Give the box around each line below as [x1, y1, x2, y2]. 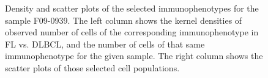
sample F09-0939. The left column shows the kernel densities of [5, 13, 242, 26]
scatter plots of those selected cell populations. [5, 61, 180, 74]
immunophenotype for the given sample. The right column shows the [5, 49, 263, 62]
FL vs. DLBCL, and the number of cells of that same [5, 37, 205, 50]
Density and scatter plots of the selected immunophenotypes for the [5, 2, 259, 14]
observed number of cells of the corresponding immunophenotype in [5, 26, 259, 38]
